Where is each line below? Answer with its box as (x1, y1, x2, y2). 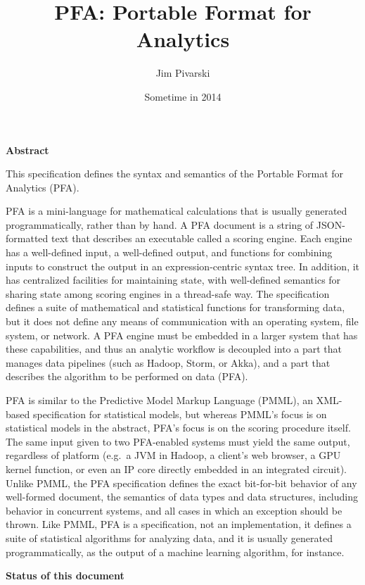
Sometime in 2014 (144, 89, 222, 103)
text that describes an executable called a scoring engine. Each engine (51, 231, 352, 246)
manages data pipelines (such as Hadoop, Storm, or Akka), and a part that (6, 355, 331, 370)
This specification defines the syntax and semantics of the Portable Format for (6, 166, 344, 181)
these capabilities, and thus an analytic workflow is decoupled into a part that (6, 341, 342, 356)
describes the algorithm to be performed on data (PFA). (6, 369, 248, 384)
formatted (6, 231, 49, 246)
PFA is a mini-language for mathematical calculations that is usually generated (6, 203, 347, 218)
